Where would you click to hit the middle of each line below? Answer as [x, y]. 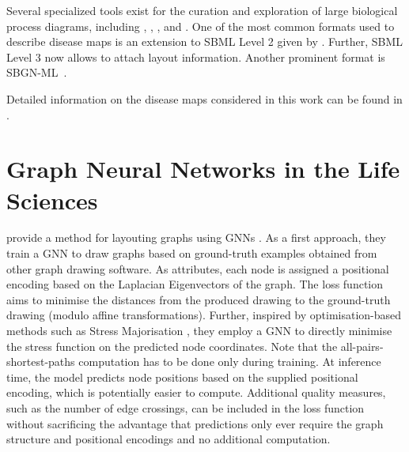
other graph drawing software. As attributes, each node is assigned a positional [198, 268]
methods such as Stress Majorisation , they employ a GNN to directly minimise [199, 331]
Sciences [52, 200]
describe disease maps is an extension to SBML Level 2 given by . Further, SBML [205, 41]
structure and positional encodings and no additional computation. [169, 439]
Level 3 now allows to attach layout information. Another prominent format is [196, 56]
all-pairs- [362, 346]
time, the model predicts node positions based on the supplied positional [182, 377]
